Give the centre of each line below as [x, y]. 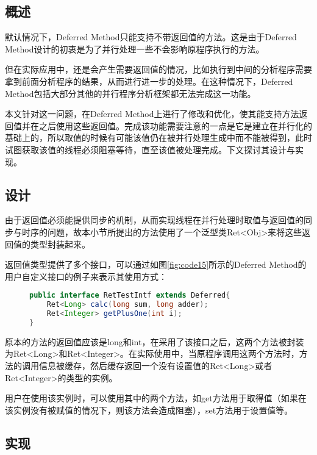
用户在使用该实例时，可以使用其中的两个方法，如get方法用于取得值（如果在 [156, 398]
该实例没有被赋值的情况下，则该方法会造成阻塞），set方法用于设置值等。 [149, 410]
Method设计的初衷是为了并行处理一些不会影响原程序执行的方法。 [135, 48]
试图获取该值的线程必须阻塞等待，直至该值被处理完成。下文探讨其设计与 [150, 149]
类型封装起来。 [60, 244]
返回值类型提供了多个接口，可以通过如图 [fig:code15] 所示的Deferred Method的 [156, 264]
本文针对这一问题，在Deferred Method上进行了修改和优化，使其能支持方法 [152, 114]
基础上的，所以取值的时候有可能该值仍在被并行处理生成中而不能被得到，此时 [158, 138]
